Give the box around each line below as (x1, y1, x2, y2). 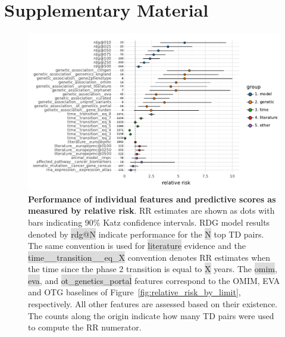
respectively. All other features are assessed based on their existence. (28, 298, 278, 310)
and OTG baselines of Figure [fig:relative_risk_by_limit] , (28, 286, 241, 298)
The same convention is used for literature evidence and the (28, 239, 246, 252)
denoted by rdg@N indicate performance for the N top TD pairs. (28, 227, 264, 240)
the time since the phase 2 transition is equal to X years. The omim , (28, 263, 277, 275)
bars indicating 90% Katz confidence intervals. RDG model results (28, 216, 270, 228)
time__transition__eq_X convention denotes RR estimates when (28, 251, 271, 263)
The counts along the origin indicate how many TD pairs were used (28, 309, 274, 322)
